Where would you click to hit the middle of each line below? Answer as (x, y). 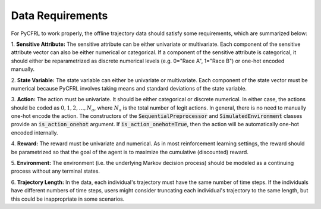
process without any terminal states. (56, 171)
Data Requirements (59, 15)
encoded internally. (35, 132)
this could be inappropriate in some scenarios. (68, 199)
